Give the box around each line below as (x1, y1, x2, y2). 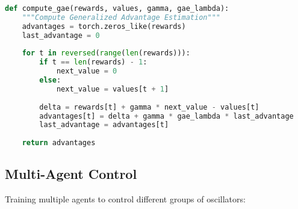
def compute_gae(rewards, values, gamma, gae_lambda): (5, 4, 229, 13)
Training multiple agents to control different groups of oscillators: (5, 193, 246, 205)
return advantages (22, 139, 96, 148)
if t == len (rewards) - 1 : (39, 58, 147, 67)
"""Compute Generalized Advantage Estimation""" (22, 13, 220, 22)
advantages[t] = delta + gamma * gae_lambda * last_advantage (39, 111, 294, 120)
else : (39, 76, 61, 84)
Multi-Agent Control (5, 164, 137, 183)
